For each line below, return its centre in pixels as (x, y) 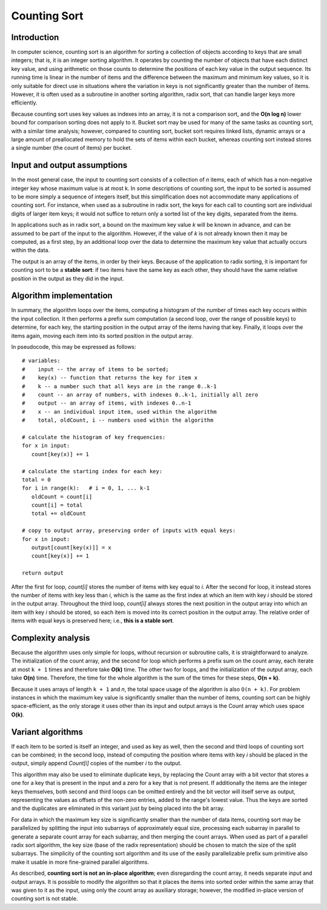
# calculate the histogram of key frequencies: (94, 437)
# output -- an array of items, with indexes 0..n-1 (107, 403)
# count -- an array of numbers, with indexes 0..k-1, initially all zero (140, 395)
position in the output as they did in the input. (68, 278)
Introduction (35, 37)
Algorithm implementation (62, 296)
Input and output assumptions (69, 165)
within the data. (31, 250)
